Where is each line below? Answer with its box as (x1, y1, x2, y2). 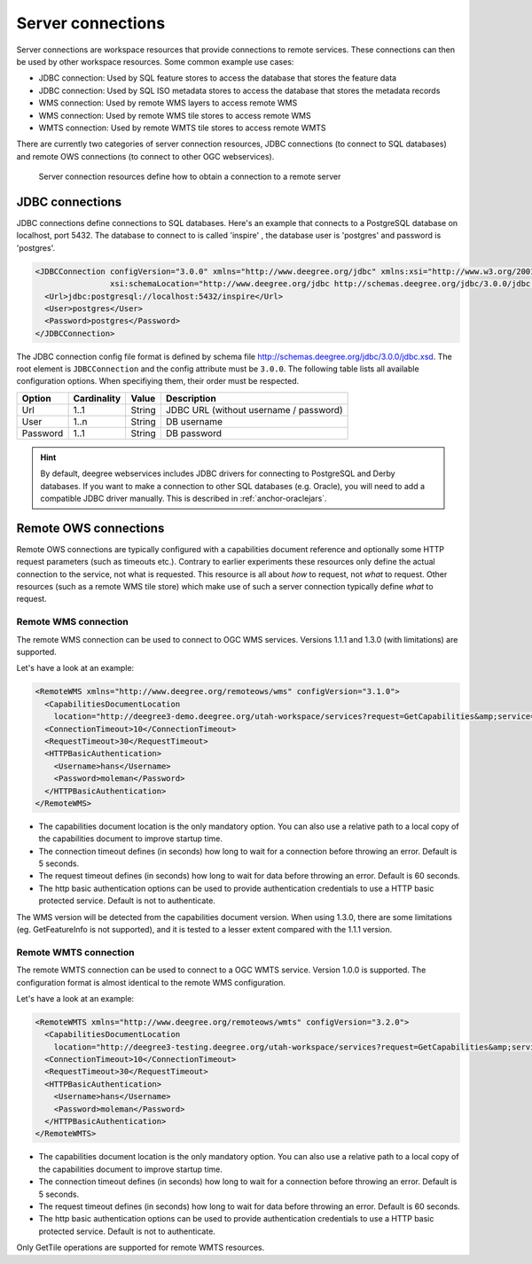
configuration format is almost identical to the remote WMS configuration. (16, 977, 286, 987)
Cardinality (73, 392, 121, 404)
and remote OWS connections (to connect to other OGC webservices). (16, 151, 275, 161)
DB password (165, 426, 222, 439)
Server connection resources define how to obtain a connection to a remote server (38, 171, 341, 182)
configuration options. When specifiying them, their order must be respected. (16, 376, 300, 386)
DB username (165, 415, 223, 427)
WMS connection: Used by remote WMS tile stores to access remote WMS (38, 110, 311, 121)
